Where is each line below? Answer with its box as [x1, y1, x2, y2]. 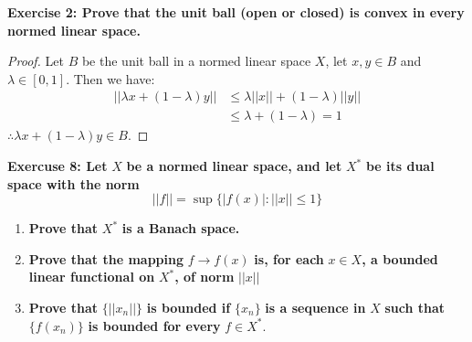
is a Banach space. [121, 219, 240, 238]
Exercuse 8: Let [7, 156, 108, 176]
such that [384, 298, 446, 316]
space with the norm [7, 174, 140, 193]
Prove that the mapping [28, 249, 184, 268]
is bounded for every [88, 315, 221, 335]
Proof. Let [7, 51, 64, 70]
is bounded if [146, 298, 231, 316]
